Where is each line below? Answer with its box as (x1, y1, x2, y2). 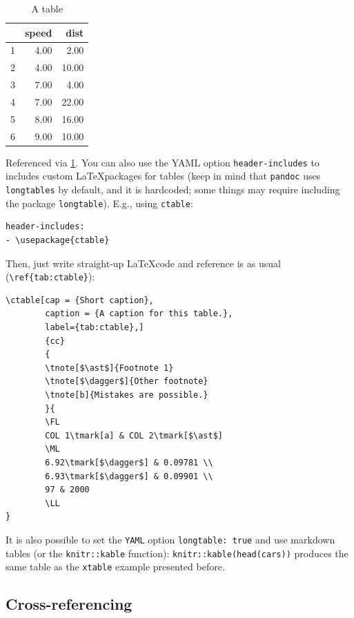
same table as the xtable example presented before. (6, 559, 225, 574)
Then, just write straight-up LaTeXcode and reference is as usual (6, 255, 281, 270)
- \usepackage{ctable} (6, 235, 110, 245)
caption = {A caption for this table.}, (45, 309, 233, 319)
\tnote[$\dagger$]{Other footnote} (45, 376, 208, 387)
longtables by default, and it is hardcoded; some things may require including (6, 182, 340, 197)
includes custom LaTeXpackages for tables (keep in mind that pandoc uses (6, 168, 321, 183)
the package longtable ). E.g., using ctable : (6, 195, 193, 210)
